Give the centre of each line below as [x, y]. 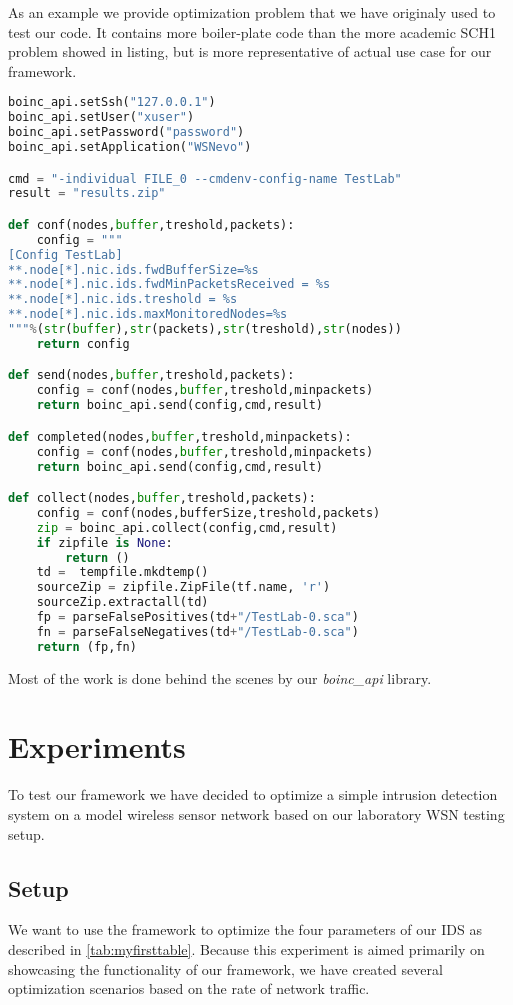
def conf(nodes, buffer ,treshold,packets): [151, 224]
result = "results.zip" [87, 193]
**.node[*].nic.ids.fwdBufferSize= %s [133, 269]
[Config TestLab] [65, 254]
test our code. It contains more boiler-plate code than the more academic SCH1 [252, 31]
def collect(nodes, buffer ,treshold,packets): [162, 498]
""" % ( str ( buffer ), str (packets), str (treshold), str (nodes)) [205, 329]
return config [83, 343]
